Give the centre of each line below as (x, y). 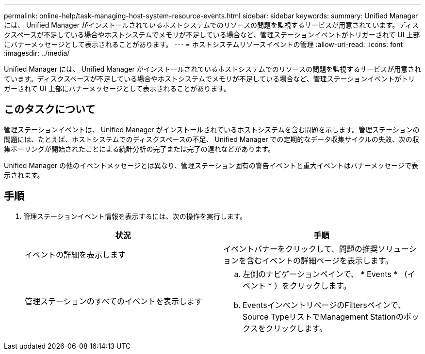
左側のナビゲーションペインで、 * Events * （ (325, 274)
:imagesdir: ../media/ (37, 53)
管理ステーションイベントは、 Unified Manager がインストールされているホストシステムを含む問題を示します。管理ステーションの (212, 129)
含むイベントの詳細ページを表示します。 (320, 260)
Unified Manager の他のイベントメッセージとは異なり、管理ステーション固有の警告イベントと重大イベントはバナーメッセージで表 (211, 165)
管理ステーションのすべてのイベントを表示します (114, 301)
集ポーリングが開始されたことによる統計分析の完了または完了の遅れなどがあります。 (139, 149)
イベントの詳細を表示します (75, 254)
